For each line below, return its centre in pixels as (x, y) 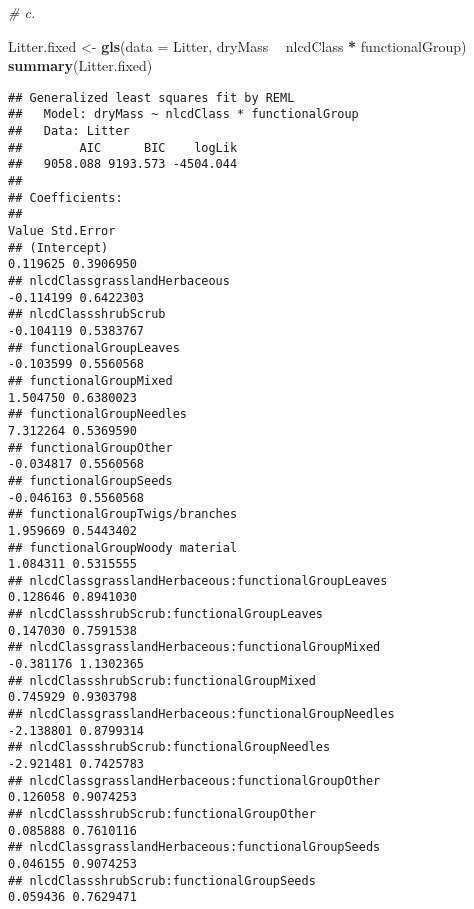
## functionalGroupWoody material (123, 547)
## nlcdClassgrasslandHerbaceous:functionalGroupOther (194, 780)
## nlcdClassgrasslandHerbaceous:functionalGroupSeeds (194, 847)
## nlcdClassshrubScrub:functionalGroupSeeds (162, 880)
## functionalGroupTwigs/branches (123, 514)
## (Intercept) (58, 247)
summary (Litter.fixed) (80, 65)
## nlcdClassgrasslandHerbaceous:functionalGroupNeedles (201, 714)
